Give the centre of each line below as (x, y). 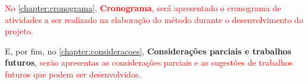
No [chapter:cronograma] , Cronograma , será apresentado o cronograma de (143, 8)
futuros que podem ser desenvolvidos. (73, 74)
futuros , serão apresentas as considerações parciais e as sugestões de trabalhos (149, 62)
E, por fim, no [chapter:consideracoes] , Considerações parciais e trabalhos (148, 51)
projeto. (19, 31)
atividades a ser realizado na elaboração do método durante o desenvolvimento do (154, 19)
